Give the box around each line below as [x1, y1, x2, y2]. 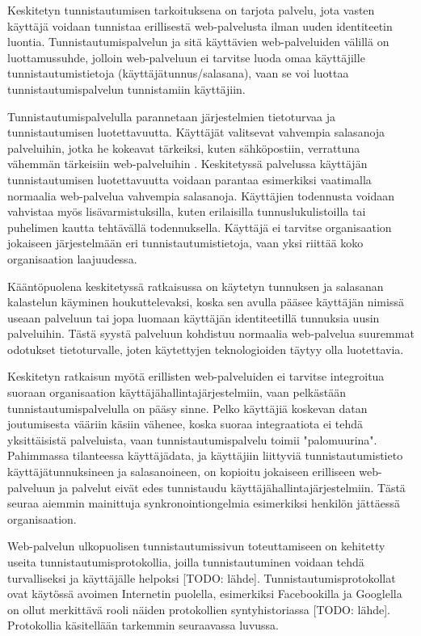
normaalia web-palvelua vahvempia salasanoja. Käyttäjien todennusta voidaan [7, 187, 395, 204]
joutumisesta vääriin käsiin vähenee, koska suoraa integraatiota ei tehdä [7, 415, 363, 432]
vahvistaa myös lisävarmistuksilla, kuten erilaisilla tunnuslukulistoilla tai [7, 203, 366, 220]
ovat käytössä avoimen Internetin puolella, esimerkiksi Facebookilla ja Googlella [7, 585, 402, 602]
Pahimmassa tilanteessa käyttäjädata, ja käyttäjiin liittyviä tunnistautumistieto [7, 447, 403, 464]
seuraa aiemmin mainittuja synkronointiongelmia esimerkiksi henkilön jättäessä [7, 495, 400, 512]
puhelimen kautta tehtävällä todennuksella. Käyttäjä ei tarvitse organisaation [7, 218, 392, 235]
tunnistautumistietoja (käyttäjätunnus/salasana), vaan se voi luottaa [7, 65, 349, 82]
